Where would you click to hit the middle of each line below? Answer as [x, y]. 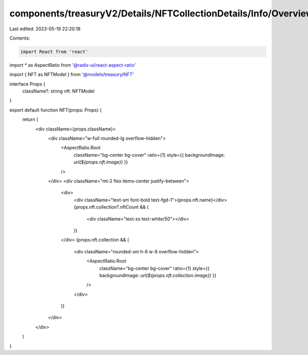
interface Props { [27, 84]
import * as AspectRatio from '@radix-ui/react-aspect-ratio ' [73, 65]
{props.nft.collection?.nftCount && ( [111, 207]
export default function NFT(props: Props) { [56, 110]
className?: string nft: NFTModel [59, 91]
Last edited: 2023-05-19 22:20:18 [45, 29]
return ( [30, 119]
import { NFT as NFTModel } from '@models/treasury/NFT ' [72, 74]
